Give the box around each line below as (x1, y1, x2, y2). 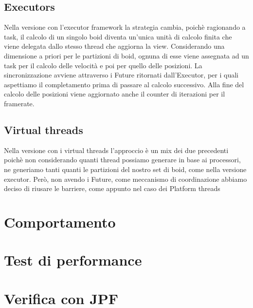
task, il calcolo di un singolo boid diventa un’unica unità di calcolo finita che (4, 31, 232, 41)
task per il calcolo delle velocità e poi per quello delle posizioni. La (4, 60, 202, 70)
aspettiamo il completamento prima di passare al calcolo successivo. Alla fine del (4, 79, 244, 89)
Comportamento (4, 212, 116, 231)
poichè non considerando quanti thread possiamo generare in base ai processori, (4, 154, 241, 165)
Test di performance (4, 250, 142, 270)
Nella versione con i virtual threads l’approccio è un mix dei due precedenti (4, 145, 229, 155)
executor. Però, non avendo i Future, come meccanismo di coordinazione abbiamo (4, 173, 247, 184)
